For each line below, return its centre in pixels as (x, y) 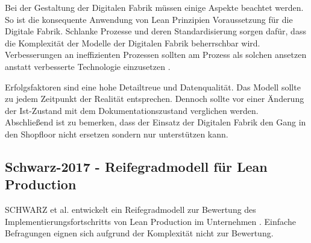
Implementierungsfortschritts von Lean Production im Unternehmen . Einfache (150, 221)
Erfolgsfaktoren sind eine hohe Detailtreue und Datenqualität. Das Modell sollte (153, 87)
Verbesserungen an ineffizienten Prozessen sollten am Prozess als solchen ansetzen (156, 55)
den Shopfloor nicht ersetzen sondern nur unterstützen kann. (117, 134)
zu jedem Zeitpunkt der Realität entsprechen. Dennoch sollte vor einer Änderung (155, 99)
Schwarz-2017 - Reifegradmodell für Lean (136, 166)
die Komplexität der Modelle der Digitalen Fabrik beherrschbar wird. (133, 43)
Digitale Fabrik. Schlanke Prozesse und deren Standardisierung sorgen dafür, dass (155, 31)
